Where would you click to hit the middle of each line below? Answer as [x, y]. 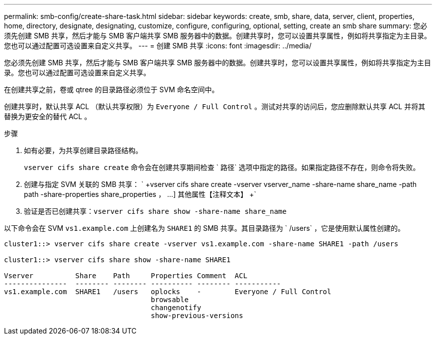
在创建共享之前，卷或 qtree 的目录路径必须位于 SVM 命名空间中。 [111, 89]
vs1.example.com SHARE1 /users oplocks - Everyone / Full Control [168, 292]
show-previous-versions [197, 316]
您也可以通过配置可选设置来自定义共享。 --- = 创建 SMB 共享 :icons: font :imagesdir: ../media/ [158, 46]
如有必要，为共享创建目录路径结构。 [83, 150]
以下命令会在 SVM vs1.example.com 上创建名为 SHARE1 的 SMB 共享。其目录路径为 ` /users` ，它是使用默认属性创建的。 [205, 228]
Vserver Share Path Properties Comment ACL [126, 276]
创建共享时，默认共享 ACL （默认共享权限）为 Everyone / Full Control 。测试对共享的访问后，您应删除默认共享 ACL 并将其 [215, 106]
